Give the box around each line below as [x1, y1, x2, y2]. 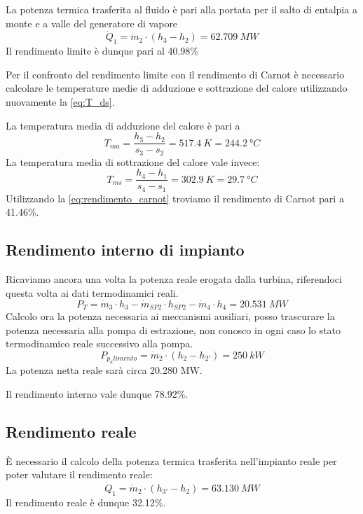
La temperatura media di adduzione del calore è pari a [6, 118, 240, 132]
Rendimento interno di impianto [6, 239, 245, 261]
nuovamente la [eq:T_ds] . [6, 94, 115, 109]
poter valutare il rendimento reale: [6, 467, 153, 482]
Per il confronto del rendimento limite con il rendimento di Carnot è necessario [6, 67, 345, 81]
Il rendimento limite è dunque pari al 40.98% [6, 43, 199, 58]
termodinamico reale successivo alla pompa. [6, 336, 193, 351]
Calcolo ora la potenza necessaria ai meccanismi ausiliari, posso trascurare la [6, 309, 335, 324]
